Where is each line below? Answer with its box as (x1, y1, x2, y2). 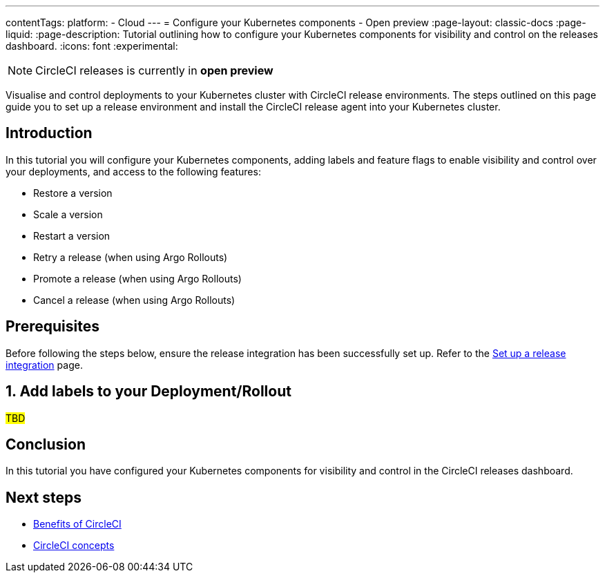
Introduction (6, 124, 93, 142)
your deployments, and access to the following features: (6, 165, 261, 177)
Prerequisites (6, 318, 99, 336)
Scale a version (33, 208, 103, 220)
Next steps (6, 488, 81, 506)
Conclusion (6, 435, 86, 453)
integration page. (6, 358, 83, 371)
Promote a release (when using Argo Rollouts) (33, 272, 242, 285)
